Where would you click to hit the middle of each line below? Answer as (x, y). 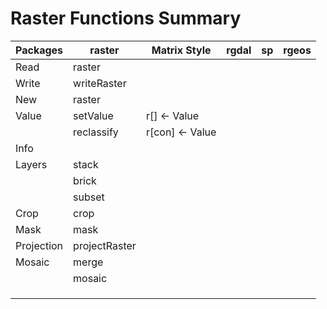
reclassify (96, 132)
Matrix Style (181, 50)
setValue (93, 115)
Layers (31, 164)
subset (89, 197)
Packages (39, 50)
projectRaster (105, 245)
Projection (39, 245)
